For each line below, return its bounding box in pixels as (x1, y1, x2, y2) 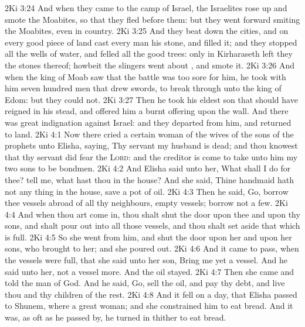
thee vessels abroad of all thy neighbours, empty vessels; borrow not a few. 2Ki (5, 197, 288, 209)
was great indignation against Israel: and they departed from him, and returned (5, 116, 292, 128)
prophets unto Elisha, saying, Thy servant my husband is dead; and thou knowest (5, 139, 298, 152)
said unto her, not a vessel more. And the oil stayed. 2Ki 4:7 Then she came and (5, 265, 294, 277)
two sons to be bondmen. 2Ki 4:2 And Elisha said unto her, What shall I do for (5, 162, 291, 174)
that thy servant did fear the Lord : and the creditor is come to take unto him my (5, 150, 298, 163)
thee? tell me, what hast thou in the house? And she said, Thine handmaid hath (5, 173, 294, 185)
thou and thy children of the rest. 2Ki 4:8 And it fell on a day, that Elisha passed (5, 288, 297, 300)
